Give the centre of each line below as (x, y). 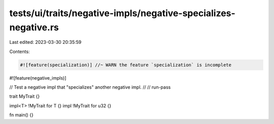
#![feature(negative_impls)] (38, 78)
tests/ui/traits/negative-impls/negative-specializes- (122, 13)
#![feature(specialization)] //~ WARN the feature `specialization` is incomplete (126, 65)
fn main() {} (22, 115)
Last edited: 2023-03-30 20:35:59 (45, 42)
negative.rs (34, 27)
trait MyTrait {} (25, 96)
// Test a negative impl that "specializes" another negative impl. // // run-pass (90, 87)
